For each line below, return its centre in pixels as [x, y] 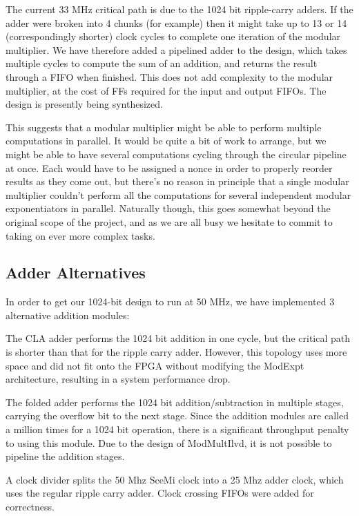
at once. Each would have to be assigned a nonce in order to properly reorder [169, 168]
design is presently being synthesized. [84, 104]
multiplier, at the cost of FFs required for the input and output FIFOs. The [166, 90]
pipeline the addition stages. [65, 456]
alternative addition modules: [68, 315]
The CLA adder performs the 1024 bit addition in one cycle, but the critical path [178, 338]
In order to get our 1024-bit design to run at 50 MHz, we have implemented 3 [170, 302]
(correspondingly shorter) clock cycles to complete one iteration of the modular [173, 36]
